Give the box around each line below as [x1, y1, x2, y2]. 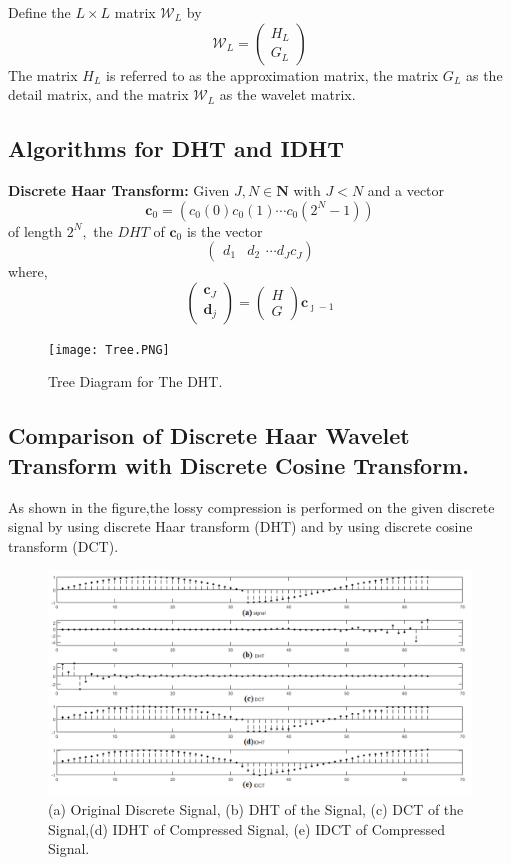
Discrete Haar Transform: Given [8, 179, 230, 200]
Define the [8, 2, 71, 22]
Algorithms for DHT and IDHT [8, 133, 344, 164]
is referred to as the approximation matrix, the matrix [106, 64, 439, 85]
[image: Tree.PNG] [48, 342, 170, 357]
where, [8, 261, 48, 282]
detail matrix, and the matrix [8, 84, 189, 105]
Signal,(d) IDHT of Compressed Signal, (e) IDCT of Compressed [48, 818, 446, 839]
